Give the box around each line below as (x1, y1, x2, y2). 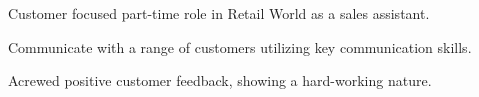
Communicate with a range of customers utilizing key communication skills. (8, 36, 472, 57)
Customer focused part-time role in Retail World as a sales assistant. (8, 3, 430, 23)
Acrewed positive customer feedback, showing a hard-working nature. (8, 70, 432, 91)
